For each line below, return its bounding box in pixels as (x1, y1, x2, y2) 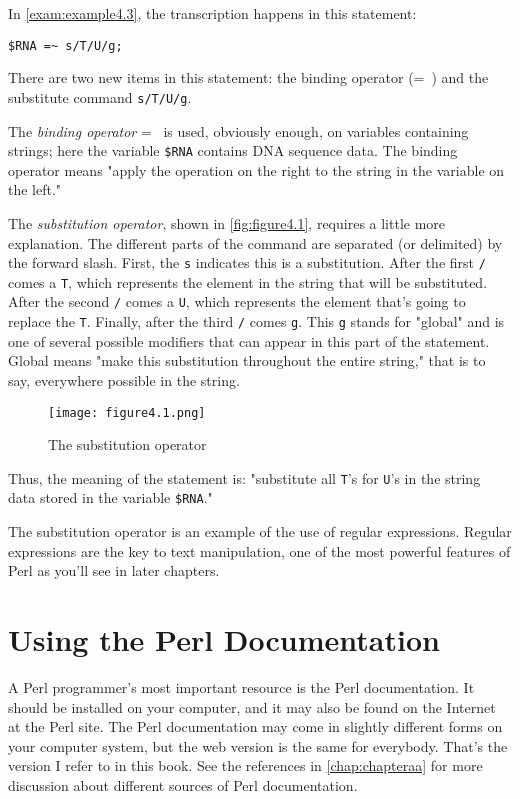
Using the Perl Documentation (8, 619, 440, 660)
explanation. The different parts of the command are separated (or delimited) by (8, 232, 503, 253)
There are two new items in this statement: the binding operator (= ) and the (8, 67, 489, 88)
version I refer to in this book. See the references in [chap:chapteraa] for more (8, 755, 483, 776)
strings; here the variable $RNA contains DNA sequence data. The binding (8, 140, 458, 161)
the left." (8, 179, 62, 200)
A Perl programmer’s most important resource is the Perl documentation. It (8, 677, 475, 697)
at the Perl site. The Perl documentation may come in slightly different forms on (8, 716, 503, 737)
